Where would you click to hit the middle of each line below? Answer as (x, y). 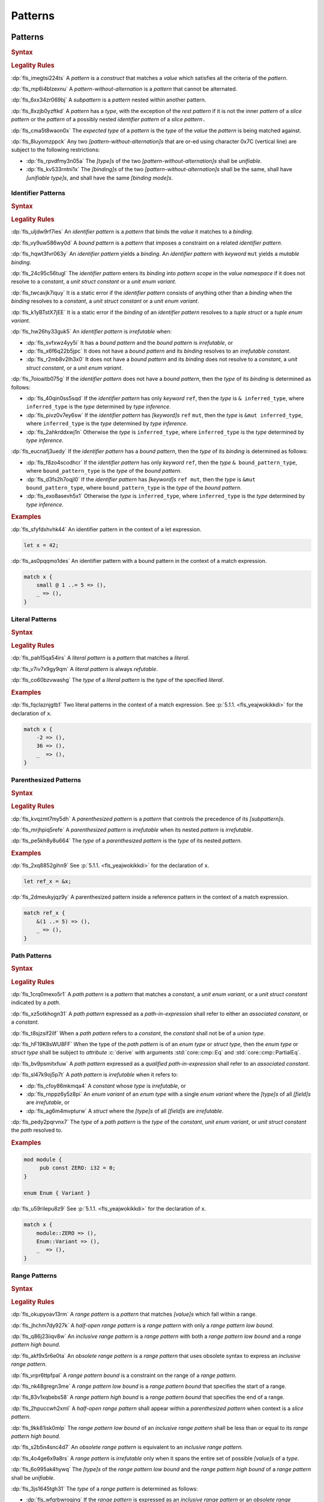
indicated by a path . (36, 1003)
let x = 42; (41, 545)
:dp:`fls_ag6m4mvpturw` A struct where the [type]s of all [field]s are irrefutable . (125, 1111)
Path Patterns (31, 955)
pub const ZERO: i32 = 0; (78, 1168)
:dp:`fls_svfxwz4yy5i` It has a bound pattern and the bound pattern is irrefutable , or (130, 342)
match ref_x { (44, 913)
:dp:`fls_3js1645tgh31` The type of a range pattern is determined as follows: (104, 1488)
